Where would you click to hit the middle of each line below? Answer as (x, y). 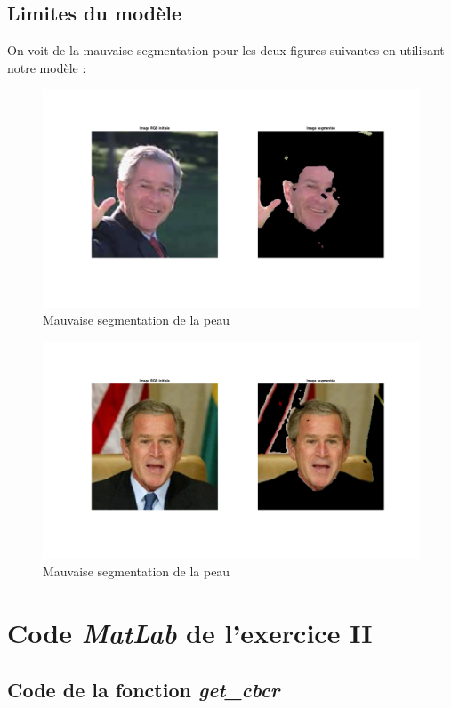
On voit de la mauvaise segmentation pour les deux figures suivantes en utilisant (226, 50)
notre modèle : (47, 67)
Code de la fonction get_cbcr (144, 689)
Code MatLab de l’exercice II (190, 633)
